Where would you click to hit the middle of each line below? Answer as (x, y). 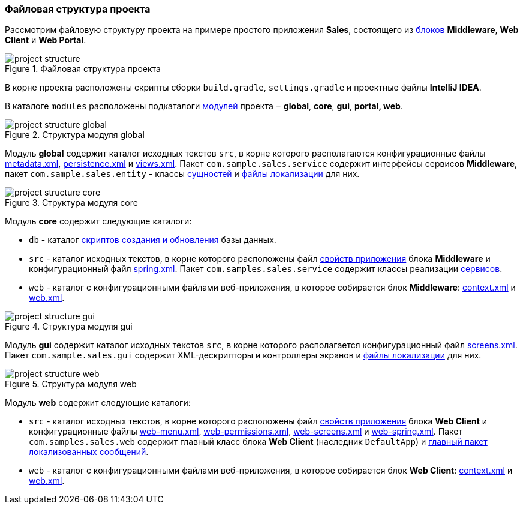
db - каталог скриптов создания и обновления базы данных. (153, 240)
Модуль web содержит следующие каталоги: (98, 403)
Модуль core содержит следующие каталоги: (98, 221)
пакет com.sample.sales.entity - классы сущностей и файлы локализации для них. (182, 174)
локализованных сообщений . (89, 452)
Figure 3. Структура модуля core (71, 203)
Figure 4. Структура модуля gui (69, 327)
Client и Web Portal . (46, 40)
